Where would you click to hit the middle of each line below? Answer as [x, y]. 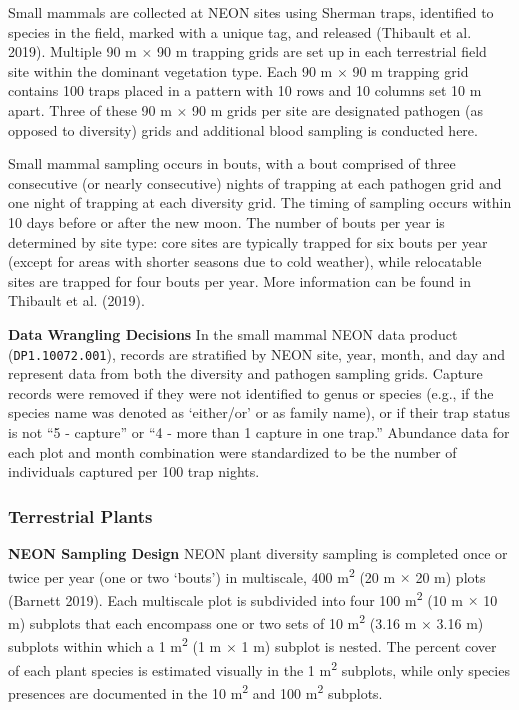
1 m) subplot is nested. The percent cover [369, 645]
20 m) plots [450, 576]
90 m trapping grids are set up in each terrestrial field [321, 51]
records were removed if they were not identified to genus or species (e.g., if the [251, 392]
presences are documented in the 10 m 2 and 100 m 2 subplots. [195, 691]
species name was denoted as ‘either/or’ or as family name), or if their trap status [259, 412]
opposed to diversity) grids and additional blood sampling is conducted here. [243, 129]
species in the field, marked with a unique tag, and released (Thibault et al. [240, 31]
